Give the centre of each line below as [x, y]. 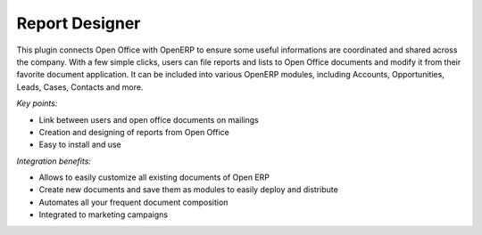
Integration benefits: [54, 161]
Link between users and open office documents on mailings [149, 119]
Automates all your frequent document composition [133, 202]
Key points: [37, 103]
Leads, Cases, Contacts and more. [80, 87]
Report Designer [79, 23]
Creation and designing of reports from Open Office [134, 132]
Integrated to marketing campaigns [104, 215]
